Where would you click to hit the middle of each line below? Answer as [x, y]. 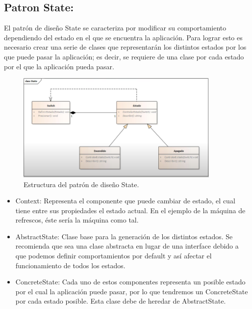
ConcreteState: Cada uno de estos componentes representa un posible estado [130, 282]
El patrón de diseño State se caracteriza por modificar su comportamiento [115, 28]
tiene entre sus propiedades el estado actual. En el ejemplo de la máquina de [130, 210]
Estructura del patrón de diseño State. [81, 184]
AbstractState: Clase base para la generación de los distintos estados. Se [124, 236]
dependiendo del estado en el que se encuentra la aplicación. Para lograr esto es [123, 37]
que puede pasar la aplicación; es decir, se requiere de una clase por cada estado [124, 56]
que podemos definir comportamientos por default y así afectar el [113, 256]
